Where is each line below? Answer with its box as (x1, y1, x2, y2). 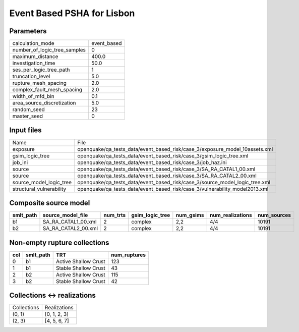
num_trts (103, 212, 126, 219)
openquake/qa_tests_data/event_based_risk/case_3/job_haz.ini (77, 159, 227, 166)
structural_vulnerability (12, 185, 67, 192)
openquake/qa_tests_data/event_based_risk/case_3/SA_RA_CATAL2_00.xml (77, 172, 257, 179)
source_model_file (42, 212, 88, 219)
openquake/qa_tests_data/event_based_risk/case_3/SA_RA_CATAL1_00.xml (77, 165, 256, 173)
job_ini (12, 159, 28, 166)
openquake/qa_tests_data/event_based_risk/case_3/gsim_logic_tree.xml (77, 152, 249, 159)
